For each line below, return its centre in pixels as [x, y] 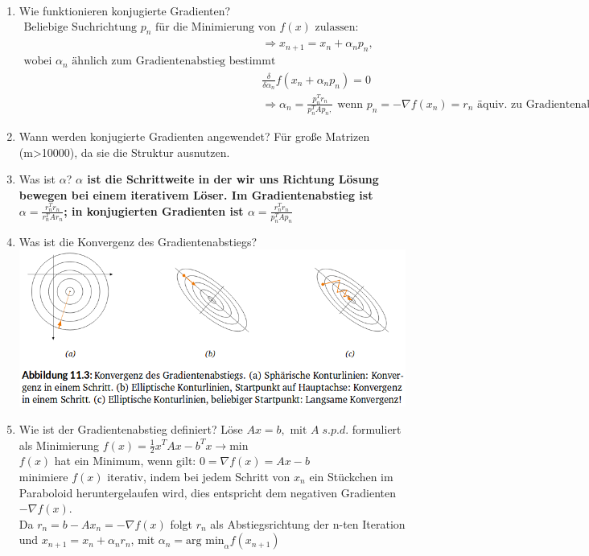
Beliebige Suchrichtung [80, 27]
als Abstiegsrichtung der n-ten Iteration [308, 523]
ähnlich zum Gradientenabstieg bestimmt [174, 62]
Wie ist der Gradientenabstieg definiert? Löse [131, 428]
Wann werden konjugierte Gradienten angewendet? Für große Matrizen [194, 136]
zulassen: [337, 27]
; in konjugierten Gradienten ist [154, 210]
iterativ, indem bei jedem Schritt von [199, 476]
